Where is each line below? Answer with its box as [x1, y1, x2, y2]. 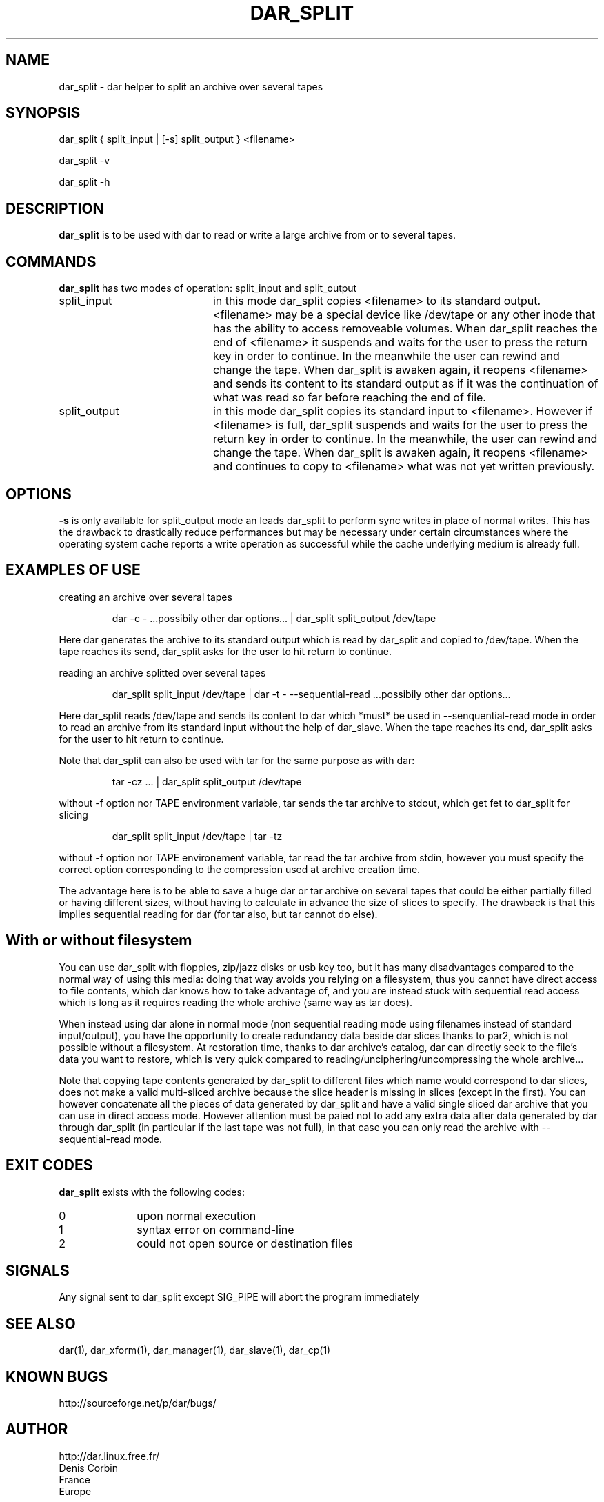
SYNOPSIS [6, 104, 81, 122]
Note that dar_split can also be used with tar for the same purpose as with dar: [59, 754, 415, 766]
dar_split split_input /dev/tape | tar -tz [112, 830, 283, 842]
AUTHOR [6, 1421, 68, 1439]
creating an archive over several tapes [59, 590, 232, 603]
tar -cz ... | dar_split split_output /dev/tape [112, 775, 302, 788]
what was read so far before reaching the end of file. [212, 390, 486, 405]
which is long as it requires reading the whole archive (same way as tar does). [59, 996, 413, 1008]
